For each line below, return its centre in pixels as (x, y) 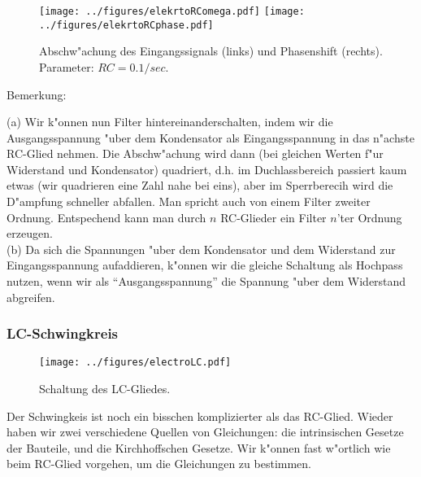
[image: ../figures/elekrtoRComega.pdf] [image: (172, 11)
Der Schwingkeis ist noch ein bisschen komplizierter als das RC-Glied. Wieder (200, 416)
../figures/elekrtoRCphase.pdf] (126, 25)
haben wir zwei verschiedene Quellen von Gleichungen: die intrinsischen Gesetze (205, 432)
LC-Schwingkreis (63, 333)
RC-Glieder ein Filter (273, 217)
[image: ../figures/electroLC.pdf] (135, 363)
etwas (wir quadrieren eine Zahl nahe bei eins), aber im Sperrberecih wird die (200, 185)
